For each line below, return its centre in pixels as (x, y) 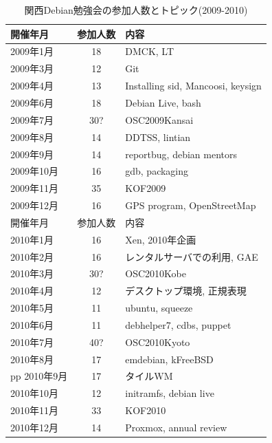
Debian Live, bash (163, 102)
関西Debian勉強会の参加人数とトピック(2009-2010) (136, 10)
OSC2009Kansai (159, 119)
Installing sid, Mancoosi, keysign (193, 86)
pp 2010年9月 (39, 376)
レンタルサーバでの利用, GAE (192, 256)
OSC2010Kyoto (158, 342)
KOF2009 (146, 188)
